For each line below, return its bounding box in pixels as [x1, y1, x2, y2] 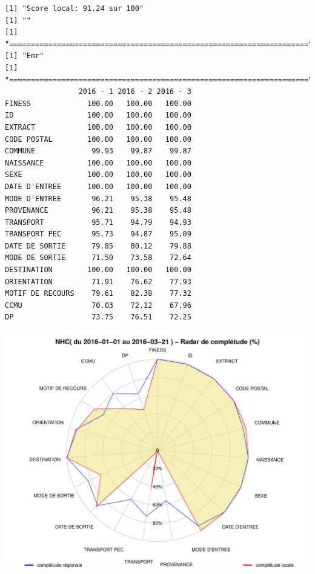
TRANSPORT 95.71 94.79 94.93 [5, 218, 191, 227]
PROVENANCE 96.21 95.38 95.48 [5, 206, 191, 215]
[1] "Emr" [5, 52, 44, 61]
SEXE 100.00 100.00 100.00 [5, 170, 191, 179]
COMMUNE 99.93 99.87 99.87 [5, 147, 191, 156]
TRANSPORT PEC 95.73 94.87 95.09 [5, 230, 191, 239]
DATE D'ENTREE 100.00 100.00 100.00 [5, 182, 191, 191]
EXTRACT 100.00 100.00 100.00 [5, 122, 191, 132]
